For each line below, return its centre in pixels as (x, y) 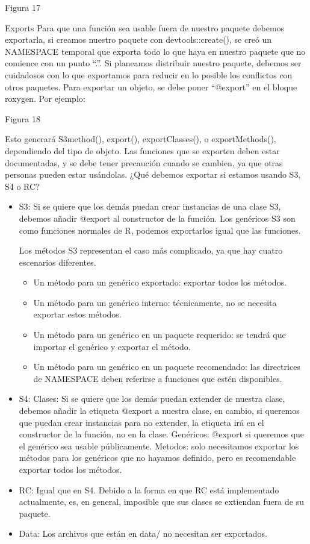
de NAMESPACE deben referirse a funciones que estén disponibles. (158, 378)
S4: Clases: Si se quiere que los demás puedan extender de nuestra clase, (152, 399)
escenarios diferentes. (57, 262)
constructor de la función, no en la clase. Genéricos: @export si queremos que (161, 434)
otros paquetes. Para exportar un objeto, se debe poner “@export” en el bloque (151, 86)
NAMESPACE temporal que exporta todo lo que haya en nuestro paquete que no (155, 51)
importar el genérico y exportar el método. (112, 346)
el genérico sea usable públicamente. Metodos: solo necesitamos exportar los (159, 446)
